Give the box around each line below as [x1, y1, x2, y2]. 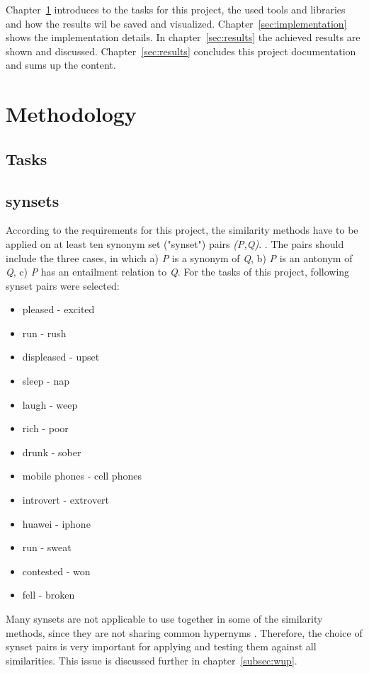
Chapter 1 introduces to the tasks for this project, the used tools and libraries [6, 2, 346, 16]
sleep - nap [22, 373, 69, 388]
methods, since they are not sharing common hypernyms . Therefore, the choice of [6, 625, 363, 640]
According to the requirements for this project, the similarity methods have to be [6, 222, 358, 237]
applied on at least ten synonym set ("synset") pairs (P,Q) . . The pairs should [6, 236, 344, 251]
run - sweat [22, 540, 72, 555]
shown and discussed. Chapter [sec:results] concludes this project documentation [6, 43, 356, 58]
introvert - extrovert [22, 492, 110, 507]
